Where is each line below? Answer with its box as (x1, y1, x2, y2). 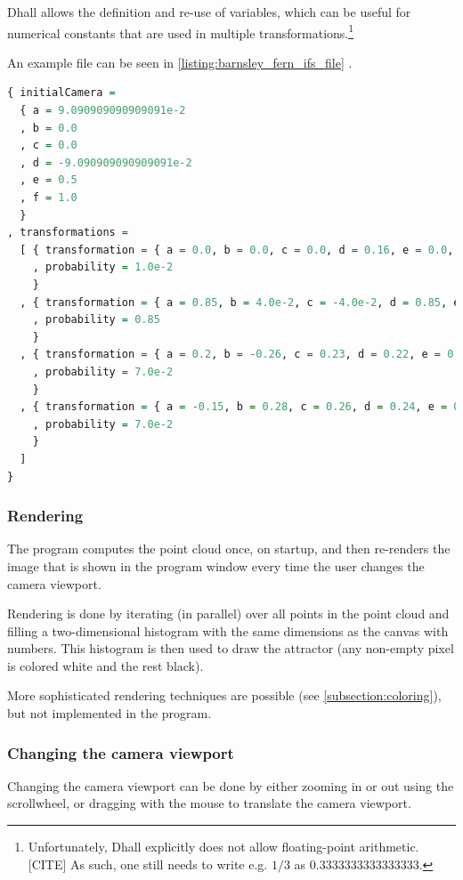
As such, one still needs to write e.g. (70, 854, 268, 873)
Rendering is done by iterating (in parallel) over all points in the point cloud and (7, 604, 450, 623)
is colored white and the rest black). (7, 656, 204, 674)
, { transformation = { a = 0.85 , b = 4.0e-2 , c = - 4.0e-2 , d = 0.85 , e (20, 295, 460, 309)
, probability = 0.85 (32, 313, 160, 327)
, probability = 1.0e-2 (32, 261, 174, 274)
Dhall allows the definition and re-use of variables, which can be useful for (7, 3, 411, 20)
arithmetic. (359, 837, 419, 856)
